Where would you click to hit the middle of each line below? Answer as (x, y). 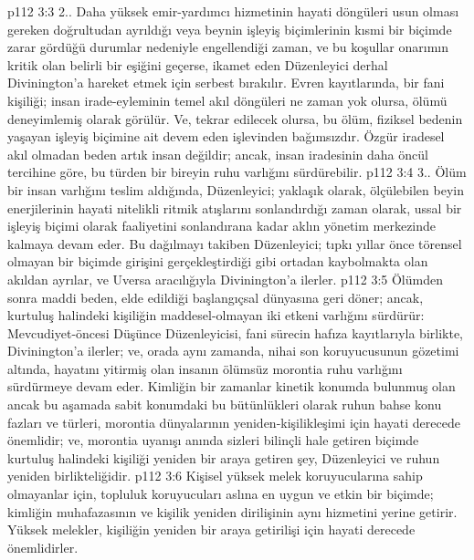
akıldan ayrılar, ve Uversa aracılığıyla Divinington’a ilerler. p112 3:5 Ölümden (225, 279)
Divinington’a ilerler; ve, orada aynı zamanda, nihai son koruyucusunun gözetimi (233, 351)
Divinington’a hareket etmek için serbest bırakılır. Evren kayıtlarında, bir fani (226, 83)
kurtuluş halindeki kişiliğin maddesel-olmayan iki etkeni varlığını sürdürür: (216, 315)
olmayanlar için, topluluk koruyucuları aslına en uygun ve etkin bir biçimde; (221, 494)
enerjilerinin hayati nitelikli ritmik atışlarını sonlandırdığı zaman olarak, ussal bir (235, 207)
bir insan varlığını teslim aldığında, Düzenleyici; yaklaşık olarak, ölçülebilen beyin (236, 189)
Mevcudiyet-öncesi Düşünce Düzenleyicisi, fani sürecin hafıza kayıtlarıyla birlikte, (236, 332)
